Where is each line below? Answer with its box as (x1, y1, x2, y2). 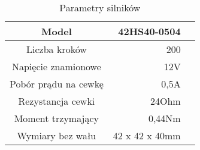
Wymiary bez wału (17, 129, 96, 142)
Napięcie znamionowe (11, 60, 101, 73)
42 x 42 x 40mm (113, 129, 181, 142)
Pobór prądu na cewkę (10, 77, 104, 90)
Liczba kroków (26, 42, 87, 56)
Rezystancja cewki (18, 94, 95, 108)
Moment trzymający (14, 111, 99, 125)
